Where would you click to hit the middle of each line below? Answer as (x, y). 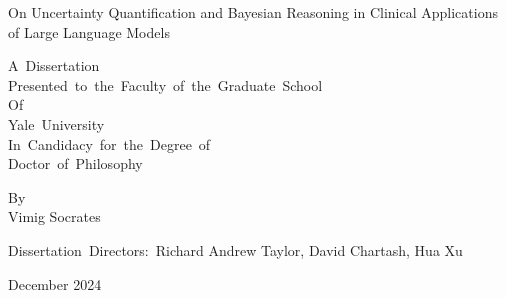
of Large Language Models (89, 31)
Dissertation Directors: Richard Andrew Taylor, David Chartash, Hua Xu (235, 249)
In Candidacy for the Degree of (109, 143)
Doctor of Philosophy (75, 163)
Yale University (56, 123)
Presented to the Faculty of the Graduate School (165, 84)
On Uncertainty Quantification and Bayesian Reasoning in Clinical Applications (253, 12)
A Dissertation (54, 65)
